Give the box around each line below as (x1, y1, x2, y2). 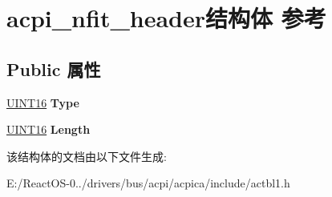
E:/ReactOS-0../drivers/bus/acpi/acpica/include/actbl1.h (6, 175, 290, 191)
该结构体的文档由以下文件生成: (6, 147, 167, 164)
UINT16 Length (6, 121, 91, 138)
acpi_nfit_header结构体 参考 (6, 2, 326, 34)
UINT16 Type (6, 94, 79, 111)
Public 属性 (6, 56, 101, 81)
